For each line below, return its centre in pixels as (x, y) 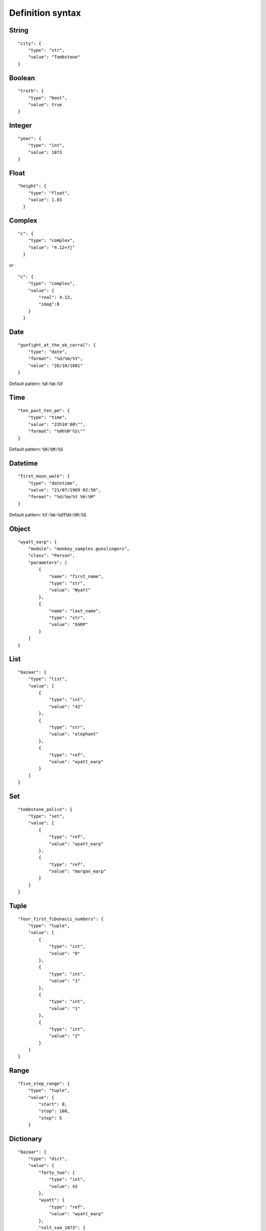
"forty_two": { (57, 1172)
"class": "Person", (51, 556)
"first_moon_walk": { (44, 476)
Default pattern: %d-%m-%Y (36, 384)
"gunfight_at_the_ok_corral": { (57, 345)
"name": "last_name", (75, 611)
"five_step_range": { (44, 1084)
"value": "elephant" (74, 734)
